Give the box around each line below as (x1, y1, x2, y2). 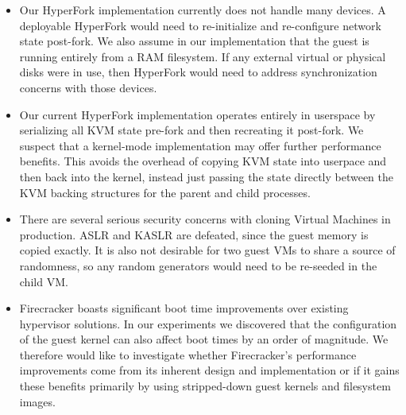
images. (19, 393, 56, 409)
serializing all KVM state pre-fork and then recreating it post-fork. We (19, 122, 364, 138)
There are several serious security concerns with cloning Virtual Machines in (19, 211, 391, 227)
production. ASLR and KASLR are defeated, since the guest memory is (19, 226, 369, 242)
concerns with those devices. (19, 79, 157, 95)
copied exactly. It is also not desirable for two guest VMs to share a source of (19, 242, 396, 258)
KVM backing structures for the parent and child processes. (19, 184, 311, 200)
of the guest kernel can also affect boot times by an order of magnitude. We (19, 331, 389, 347)
